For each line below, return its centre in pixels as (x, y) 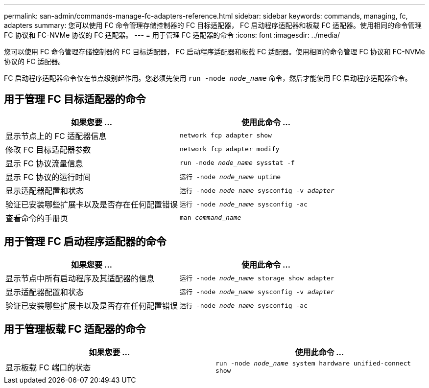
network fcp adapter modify (230, 149)
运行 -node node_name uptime (230, 177)
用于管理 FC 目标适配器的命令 (75, 99)
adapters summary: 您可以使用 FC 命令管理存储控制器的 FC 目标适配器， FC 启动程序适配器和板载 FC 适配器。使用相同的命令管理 (213, 25)
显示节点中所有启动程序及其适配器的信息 (80, 278)
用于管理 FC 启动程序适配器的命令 (85, 242)
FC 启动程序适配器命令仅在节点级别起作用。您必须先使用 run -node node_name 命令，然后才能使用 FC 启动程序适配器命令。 (208, 78)
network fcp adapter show (226, 136)
